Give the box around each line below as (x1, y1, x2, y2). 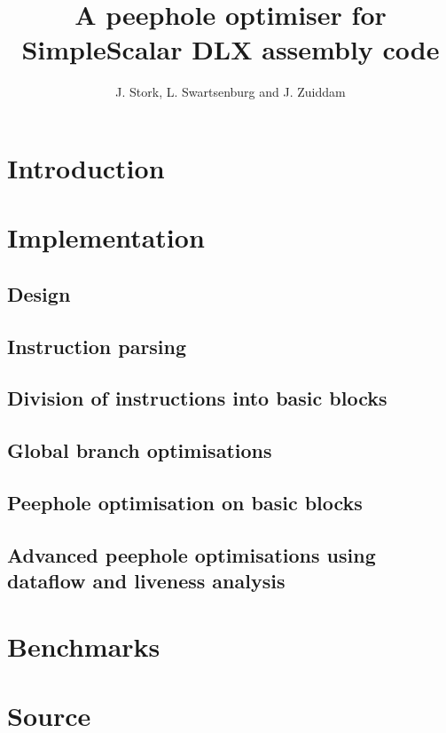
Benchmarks (7, 627, 160, 664)
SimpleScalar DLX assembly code (21, 31, 440, 67)
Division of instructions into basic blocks (7, 384, 387, 412)
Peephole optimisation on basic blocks (7, 488, 363, 516)
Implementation (7, 219, 205, 256)
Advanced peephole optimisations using (7, 540, 376, 568)
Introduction (7, 149, 165, 185)
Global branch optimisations (7, 437, 272, 464)
